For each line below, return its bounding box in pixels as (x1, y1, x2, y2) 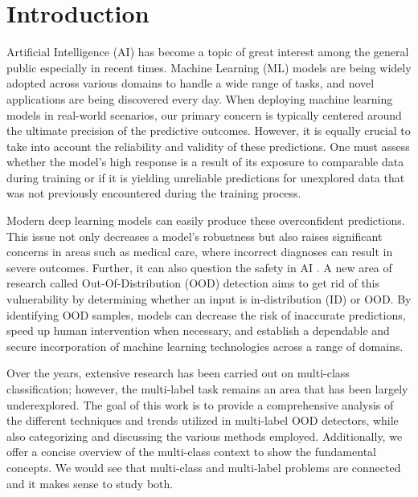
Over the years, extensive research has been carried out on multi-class (6, 365, 350, 381)
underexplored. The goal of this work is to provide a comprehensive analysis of (6, 396, 394, 413)
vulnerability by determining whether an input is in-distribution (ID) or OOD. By (6, 291, 412, 308)
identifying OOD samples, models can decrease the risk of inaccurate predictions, (6, 306, 406, 323)
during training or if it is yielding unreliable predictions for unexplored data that (6, 169, 405, 185)
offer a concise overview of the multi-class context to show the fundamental (6, 443, 376, 460)
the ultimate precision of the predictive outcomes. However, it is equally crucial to (6, 122, 411, 139)
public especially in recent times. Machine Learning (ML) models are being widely (6, 59, 412, 75)
